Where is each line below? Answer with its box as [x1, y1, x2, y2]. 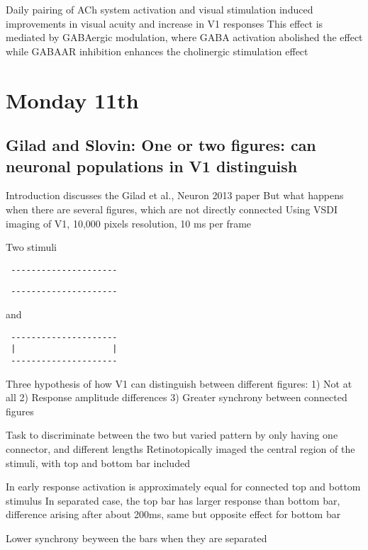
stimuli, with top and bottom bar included [6, 455, 190, 470]
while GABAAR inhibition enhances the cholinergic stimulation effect [6, 43, 308, 58]
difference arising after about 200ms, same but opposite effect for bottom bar [6, 507, 341, 522]
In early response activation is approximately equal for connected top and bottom [6, 479, 361, 494]
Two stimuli [6, 240, 57, 254]
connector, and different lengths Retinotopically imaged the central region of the [6, 441, 355, 456]
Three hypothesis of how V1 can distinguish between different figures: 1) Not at [6, 376, 352, 391]
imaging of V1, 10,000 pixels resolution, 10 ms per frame [6, 215, 252, 230]
